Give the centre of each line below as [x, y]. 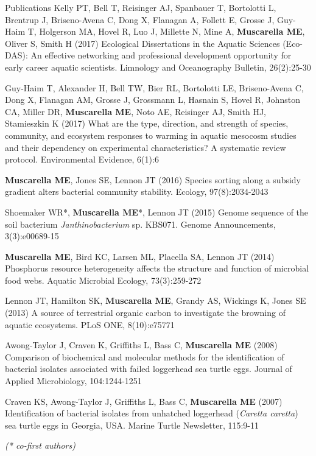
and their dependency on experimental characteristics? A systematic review [146, 147]
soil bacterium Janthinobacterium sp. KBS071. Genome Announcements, [140, 224]
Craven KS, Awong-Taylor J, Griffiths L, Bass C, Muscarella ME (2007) [144, 401]
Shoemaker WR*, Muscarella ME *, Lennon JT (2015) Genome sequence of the [157, 212]
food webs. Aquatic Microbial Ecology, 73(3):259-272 [103, 280]
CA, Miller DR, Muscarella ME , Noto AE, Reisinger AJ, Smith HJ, [135, 111]
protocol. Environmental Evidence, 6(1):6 [82, 159]
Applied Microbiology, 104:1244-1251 [73, 381]
